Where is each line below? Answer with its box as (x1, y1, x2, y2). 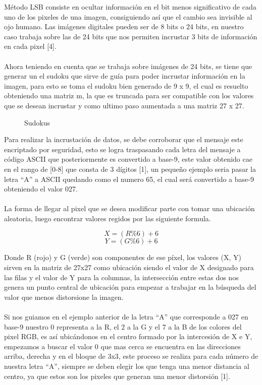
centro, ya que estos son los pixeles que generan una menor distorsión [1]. (4, 370, 230, 381)
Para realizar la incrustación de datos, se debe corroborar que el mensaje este (4, 134, 243, 145)
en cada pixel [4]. (4, 41, 57, 51)
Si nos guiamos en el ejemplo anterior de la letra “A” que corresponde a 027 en (4, 311, 248, 322)
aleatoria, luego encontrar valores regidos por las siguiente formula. (4, 213, 211, 223)
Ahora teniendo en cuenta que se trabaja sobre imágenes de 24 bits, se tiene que (4, 60, 252, 71)
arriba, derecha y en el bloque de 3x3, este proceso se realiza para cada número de (4, 351, 258, 361)
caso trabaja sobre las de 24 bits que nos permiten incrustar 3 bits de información (4, 31, 257, 41)
